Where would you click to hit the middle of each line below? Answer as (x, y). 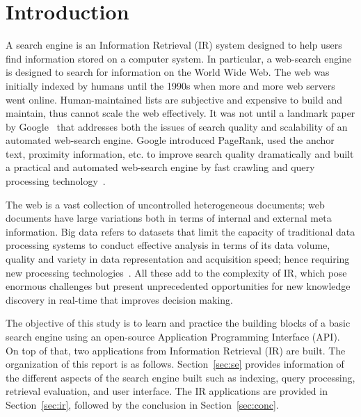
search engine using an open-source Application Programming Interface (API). (173, 336)
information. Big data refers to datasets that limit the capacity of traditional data (180, 231)
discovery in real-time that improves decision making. (119, 299)
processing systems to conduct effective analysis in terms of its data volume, (168, 245)
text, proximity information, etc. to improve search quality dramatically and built (180, 153)
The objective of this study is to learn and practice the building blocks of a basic (178, 323)
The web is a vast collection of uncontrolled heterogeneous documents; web (165, 204)
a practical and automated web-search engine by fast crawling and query (160, 167)
